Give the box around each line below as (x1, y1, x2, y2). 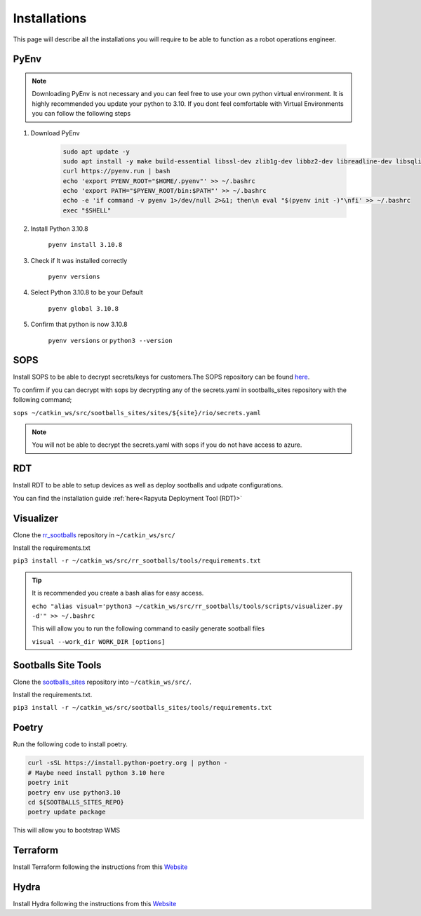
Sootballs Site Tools (13, 659, 102, 671)
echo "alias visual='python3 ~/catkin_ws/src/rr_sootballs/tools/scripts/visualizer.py (32, 602, 343, 610)
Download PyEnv (30, 128, 80, 137)
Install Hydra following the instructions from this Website (13, 900, 177, 908)
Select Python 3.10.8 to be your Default (30, 288, 143, 297)
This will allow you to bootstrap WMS (13, 826, 121, 835)
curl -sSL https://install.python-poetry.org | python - (27, 759, 228, 767)
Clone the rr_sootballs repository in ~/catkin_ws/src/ (13, 530, 175, 539)
